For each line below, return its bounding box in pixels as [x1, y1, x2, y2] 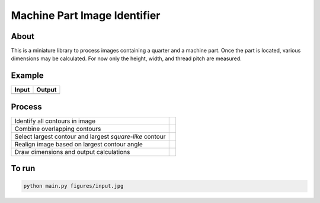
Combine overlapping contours [14, 125, 101, 133]
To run [11, 163, 36, 173]
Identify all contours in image [14, 117, 96, 125]
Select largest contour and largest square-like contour [14, 132, 166, 140]
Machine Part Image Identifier [11, 9, 161, 22]
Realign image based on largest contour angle [14, 140, 143, 148]
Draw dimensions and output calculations [14, 148, 130, 156]
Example [11, 71, 44, 81]
